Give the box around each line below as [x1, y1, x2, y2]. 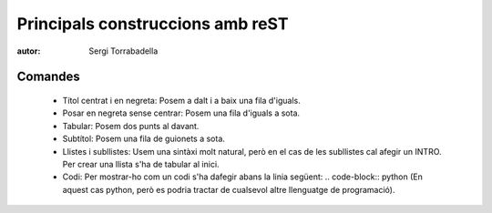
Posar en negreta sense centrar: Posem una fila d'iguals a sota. [62, 107, 301, 118]
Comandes [16, 69, 81, 85]
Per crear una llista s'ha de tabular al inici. [62, 158, 220, 169]
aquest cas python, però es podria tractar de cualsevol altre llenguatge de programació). [62, 184, 395, 195]
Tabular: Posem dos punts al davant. [62, 120, 200, 131]
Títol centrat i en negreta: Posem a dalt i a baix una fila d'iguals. [62, 95, 301, 106]
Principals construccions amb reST [16, 14, 289, 34]
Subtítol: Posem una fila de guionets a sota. [62, 133, 225, 145]
